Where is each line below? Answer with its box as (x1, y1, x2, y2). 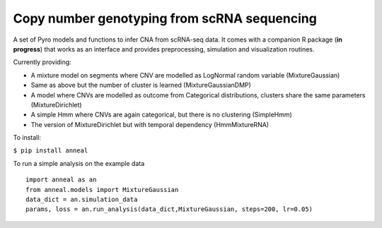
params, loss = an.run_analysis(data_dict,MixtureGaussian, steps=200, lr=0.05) (25, 205, 313, 213)
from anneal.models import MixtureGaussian (25, 186, 179, 193)
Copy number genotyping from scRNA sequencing (13, 11, 318, 26)
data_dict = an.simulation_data (25, 196, 138, 204)
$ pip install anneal (13, 147, 88, 155)
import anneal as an (25, 176, 97, 184)
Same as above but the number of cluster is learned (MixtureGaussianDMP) (30, 81, 251, 90)
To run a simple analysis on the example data (13, 159, 145, 167)
